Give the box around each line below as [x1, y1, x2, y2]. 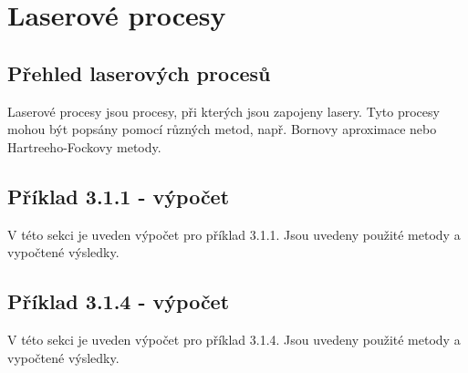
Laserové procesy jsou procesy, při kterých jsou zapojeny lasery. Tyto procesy [7, 101, 440, 120]
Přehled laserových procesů [7, 58, 271, 87]
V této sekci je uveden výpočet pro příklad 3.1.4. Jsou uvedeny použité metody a [7, 329, 461, 348]
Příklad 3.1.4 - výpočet [7, 287, 230, 316]
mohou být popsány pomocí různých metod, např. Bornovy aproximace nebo [7, 119, 437, 139]
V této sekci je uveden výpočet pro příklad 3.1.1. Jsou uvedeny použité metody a [7, 224, 461, 243]
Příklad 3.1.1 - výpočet [7, 181, 230, 210]
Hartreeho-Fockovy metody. [7, 137, 161, 156]
